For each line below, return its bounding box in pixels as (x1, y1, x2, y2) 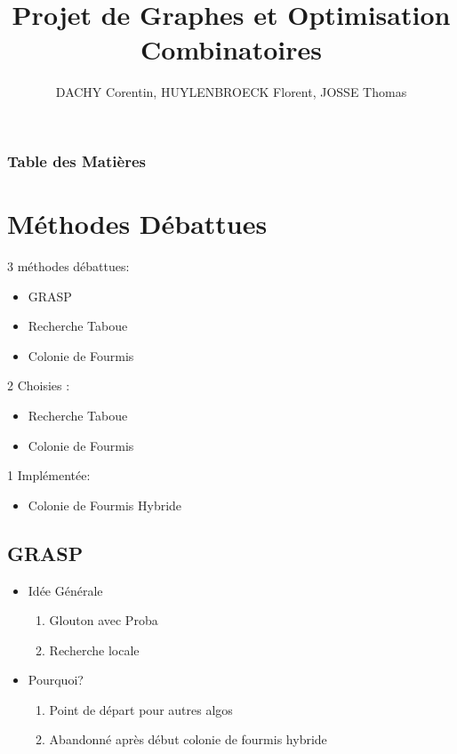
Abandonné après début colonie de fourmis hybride (49, 730, 327, 749)
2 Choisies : (7, 376, 70, 395)
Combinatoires (140, 31, 322, 68)
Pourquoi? (28, 670, 84, 689)
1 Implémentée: (7, 466, 91, 485)
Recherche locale (49, 640, 140, 659)
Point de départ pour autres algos (49, 700, 233, 718)
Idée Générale (28, 581, 103, 599)
